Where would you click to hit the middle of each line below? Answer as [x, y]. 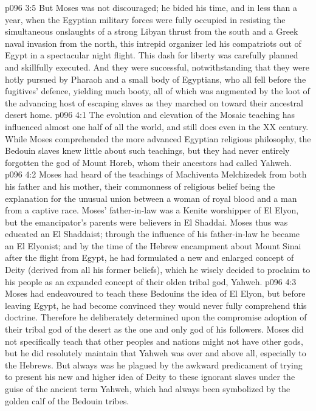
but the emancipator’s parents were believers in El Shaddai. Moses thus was [146, 222]
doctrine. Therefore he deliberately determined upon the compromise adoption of [156, 317]
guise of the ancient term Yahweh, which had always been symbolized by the [148, 389]
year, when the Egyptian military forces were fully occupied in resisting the [145, 19]
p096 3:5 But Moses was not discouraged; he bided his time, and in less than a [151, 7]
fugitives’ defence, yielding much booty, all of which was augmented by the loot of [157, 91]
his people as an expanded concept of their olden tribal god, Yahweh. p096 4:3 [151, 281]
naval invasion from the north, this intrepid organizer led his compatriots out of [153, 43]
